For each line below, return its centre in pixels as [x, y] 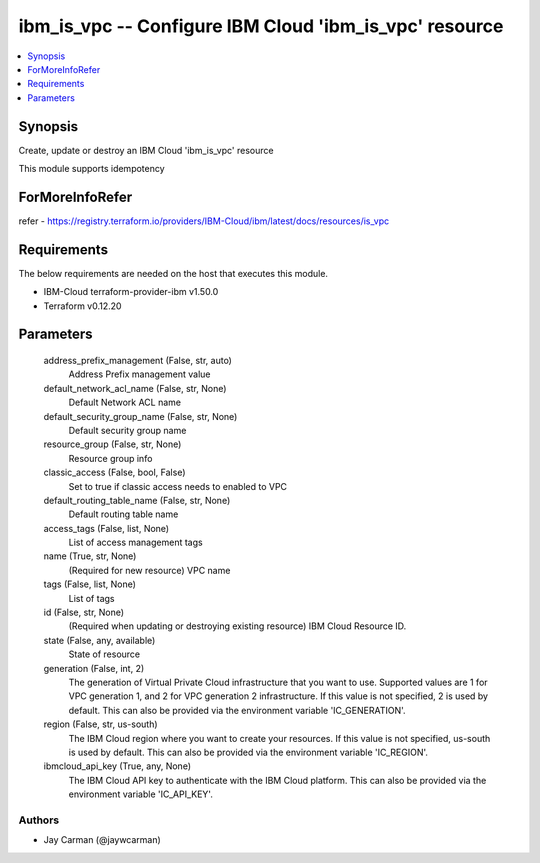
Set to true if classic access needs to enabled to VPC [178, 486]
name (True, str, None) [90, 556]
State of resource [104, 654]
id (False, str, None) [84, 612]
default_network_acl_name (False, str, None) [135, 388]
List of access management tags [136, 542]
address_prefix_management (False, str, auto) [137, 361]
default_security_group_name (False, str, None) [140, 416]
